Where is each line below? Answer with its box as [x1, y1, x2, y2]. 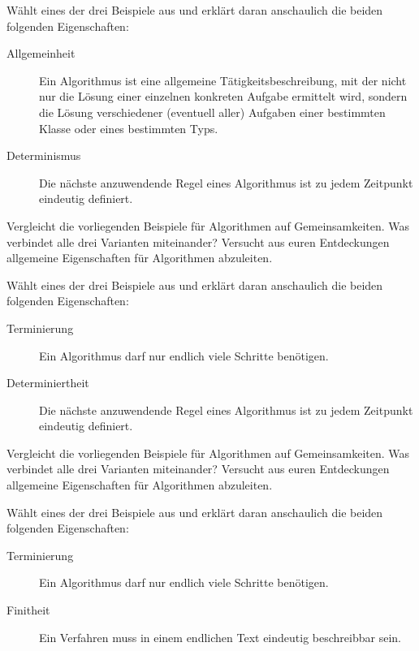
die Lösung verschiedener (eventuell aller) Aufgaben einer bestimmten [39, 103, 386, 120]
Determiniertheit [6, 374, 89, 391]
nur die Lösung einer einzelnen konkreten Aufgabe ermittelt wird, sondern [39, 88, 408, 105]
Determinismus [6, 147, 81, 164]
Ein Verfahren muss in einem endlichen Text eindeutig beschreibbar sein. [39, 628, 401, 645]
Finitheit [6, 601, 50, 619]
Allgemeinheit [6, 45, 76, 62]
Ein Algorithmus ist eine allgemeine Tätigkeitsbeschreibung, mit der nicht [39, 71, 407, 88]
